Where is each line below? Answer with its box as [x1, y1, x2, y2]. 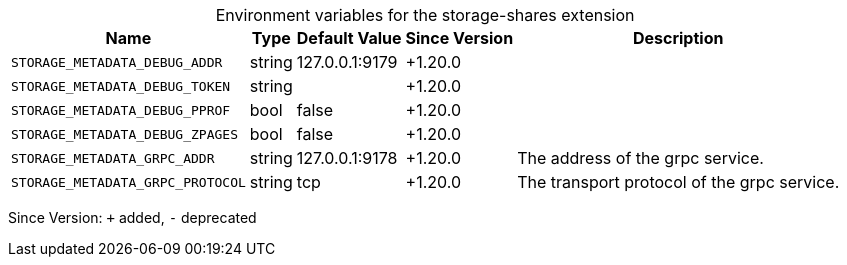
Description [632, 28, 724, 48]
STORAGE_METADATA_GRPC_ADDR [11, 150, 215, 166]
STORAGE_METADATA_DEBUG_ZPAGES [11, 126, 238, 142]
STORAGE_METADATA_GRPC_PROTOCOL [11, 174, 246, 190]
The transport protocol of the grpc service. [517, 172, 840, 192]
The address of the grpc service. [517, 148, 764, 168]
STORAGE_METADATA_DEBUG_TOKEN [11, 78, 231, 94]
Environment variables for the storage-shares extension [215, 5, 635, 25]
